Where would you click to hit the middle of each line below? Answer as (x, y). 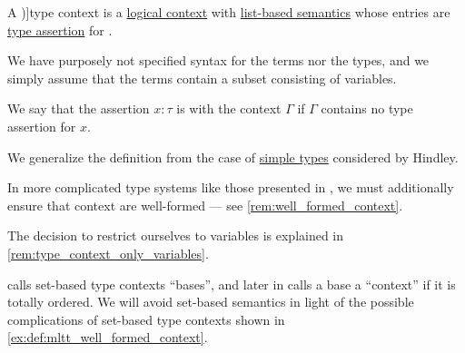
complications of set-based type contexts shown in (146, 319)
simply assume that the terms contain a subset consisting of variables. (202, 78)
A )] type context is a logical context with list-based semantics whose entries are (229, 12)
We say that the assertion (79, 108)
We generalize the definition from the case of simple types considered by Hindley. (233, 157)
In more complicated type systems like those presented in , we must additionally (231, 187)
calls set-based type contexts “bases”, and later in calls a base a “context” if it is (232, 284)
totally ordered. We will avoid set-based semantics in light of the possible (211, 302)
